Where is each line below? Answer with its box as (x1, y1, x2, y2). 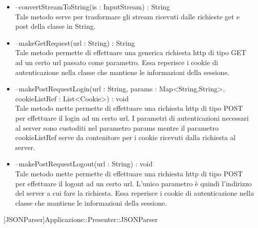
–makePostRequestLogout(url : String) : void (15, 158, 153, 169)
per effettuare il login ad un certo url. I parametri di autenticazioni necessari (15, 112, 249, 123)
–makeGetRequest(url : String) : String (15, 37, 135, 48)
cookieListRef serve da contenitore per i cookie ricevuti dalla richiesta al (15, 132, 236, 143)
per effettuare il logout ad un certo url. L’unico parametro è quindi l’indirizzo (15, 178, 252, 188)
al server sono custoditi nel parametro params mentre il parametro (15, 122, 219, 133)
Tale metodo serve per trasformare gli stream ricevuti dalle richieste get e (15, 11, 240, 21)
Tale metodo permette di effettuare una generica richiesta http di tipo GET (15, 47, 247, 58)
